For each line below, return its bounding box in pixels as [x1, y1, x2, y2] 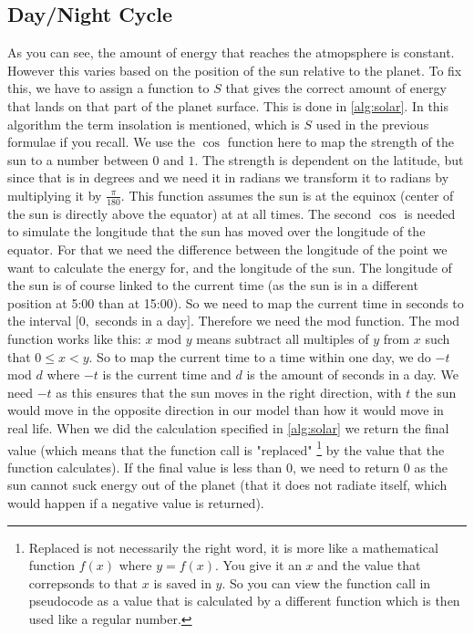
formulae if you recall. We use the [7, 132, 195, 151]
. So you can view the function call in [222, 573, 431, 592]
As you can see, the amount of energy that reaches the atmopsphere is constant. [7, 43, 455, 62]
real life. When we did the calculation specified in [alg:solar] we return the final [7, 418, 449, 437]
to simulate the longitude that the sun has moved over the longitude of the [7, 222, 426, 241]
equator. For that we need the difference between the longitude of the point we [7, 239, 448, 258]
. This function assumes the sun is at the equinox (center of [120, 185, 454, 204]
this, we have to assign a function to [7, 78, 210, 98]
